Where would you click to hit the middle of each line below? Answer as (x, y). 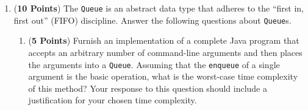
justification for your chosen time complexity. (113, 100)
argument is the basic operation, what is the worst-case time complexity (163, 76)
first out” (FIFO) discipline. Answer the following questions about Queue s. (152, 20)
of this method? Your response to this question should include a (148, 88)
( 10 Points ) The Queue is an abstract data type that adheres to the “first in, (159, 8)
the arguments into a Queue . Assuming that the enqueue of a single (154, 64)
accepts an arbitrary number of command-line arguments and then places (165, 52)
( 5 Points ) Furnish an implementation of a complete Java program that (164, 40)
